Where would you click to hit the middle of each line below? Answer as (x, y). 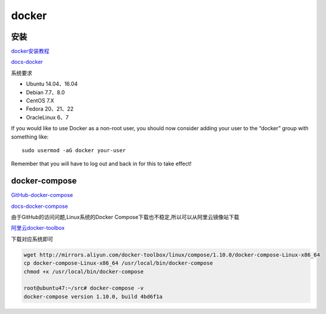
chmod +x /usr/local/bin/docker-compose (83, 271)
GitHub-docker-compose (42, 195)
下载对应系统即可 (32, 239)
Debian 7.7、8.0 (45, 92)
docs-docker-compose (39, 206)
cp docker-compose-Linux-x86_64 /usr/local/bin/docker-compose (118, 263)
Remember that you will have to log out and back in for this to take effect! (101, 164)
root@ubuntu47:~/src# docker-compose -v (83, 288)
